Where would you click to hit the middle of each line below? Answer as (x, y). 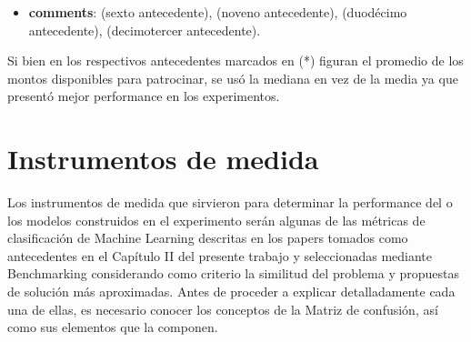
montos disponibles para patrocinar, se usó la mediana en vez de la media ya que (233, 78)
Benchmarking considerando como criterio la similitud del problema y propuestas (233, 273)
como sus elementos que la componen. (113, 327)
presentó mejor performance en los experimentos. (144, 96)
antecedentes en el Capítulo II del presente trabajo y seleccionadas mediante (220, 255)
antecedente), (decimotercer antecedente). (145, 30)
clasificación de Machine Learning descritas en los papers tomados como (208, 238)
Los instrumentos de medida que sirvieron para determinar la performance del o (230, 202)
